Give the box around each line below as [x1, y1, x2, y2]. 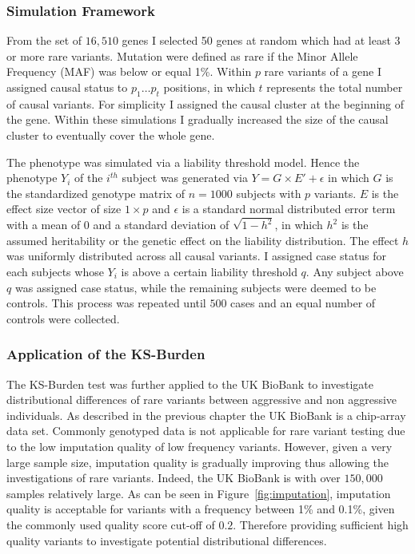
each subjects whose [6, 263, 104, 280]
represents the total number [266, 79, 403, 95]
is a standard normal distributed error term [182, 200, 396, 217]
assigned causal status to [6, 79, 128, 95]
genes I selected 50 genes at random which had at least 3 [122, 32, 401, 49]
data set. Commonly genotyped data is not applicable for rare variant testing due [6, 422, 405, 439]
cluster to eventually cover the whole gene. [6, 126, 215, 143]
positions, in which [163, 79, 255, 95]
